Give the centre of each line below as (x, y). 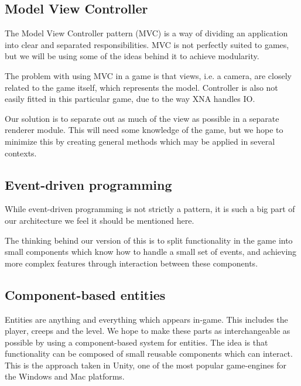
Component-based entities (85, 294)
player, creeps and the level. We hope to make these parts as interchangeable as (148, 331)
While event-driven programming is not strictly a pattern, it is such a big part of (150, 209)
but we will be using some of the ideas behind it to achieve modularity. (132, 56)
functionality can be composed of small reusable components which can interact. (149, 353)
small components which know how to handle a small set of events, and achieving (151, 252)
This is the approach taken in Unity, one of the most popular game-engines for (146, 365)
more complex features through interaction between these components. (131, 263)
